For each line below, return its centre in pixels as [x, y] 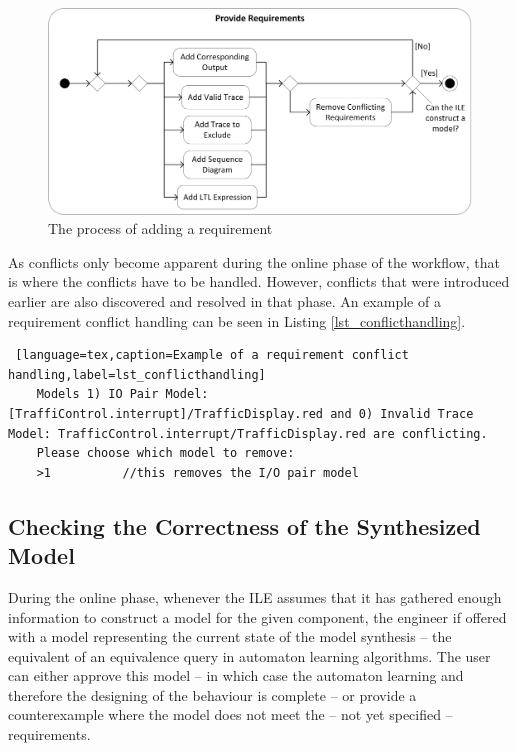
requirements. [49, 734]
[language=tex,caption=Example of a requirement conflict [212, 355]
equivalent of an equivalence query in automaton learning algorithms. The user [249, 655]
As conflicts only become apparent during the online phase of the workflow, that [254, 261]
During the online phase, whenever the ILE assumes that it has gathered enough [255, 596]
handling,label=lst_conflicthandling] [137, 374]
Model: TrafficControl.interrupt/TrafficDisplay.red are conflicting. [248, 433]
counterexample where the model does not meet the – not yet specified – [230, 714]
